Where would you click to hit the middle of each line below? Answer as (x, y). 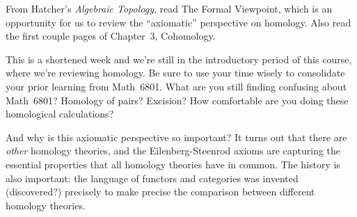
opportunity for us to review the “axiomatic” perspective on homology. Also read (178, 22)
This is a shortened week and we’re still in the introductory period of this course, (179, 59)
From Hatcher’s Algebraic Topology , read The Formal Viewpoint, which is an (169, 8)
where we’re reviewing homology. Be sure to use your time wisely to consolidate (175, 73)
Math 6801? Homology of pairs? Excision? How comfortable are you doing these (177, 100)
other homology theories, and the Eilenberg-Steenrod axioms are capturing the (173, 151)
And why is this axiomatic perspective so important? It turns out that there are (176, 137)
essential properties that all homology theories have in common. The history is (173, 164)
